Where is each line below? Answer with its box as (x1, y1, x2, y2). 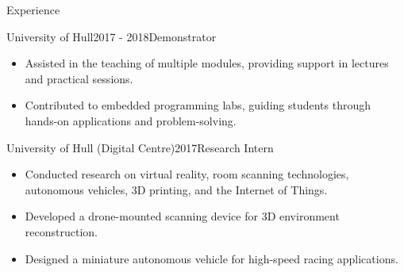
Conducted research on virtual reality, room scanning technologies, (25, 166, 349, 182)
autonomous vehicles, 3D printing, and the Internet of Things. (25, 181, 328, 197)
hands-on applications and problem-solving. (25, 112, 237, 128)
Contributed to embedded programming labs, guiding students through (25, 97, 371, 113)
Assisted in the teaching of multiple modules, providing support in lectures (25, 55, 389, 71)
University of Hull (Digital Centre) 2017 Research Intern (6, 139, 274, 155)
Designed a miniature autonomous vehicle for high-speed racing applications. (25, 250, 398, 266)
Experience (6, 2, 60, 17)
